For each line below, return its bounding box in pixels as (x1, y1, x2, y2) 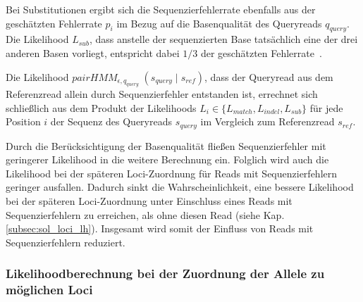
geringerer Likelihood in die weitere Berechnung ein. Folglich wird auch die (6, 152, 329, 167)
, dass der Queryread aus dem (204, 69, 333, 84)
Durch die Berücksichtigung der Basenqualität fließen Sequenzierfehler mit (6, 138, 326, 153)
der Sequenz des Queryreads (50, 114, 173, 129)
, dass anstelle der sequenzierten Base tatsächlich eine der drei (89, 32, 358, 46)
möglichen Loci (6, 281, 93, 298)
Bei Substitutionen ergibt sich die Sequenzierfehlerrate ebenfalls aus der (6, 2, 316, 16)
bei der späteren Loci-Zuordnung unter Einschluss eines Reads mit (6, 194, 293, 208)
